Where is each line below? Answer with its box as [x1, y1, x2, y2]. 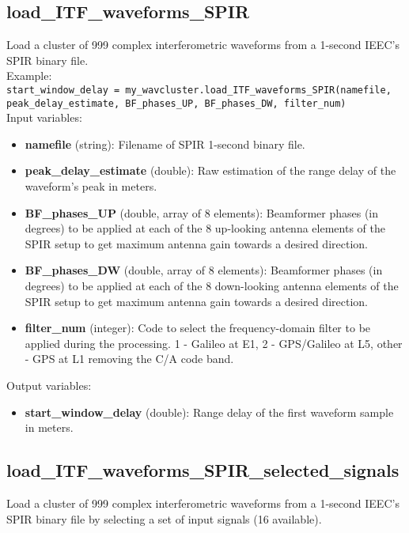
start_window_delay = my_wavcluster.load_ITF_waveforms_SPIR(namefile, [6, 84, 392, 96]
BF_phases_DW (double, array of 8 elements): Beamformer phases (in [25, 262, 383, 278]
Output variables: [6, 377, 92, 394]
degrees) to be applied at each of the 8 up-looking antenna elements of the [25, 220, 385, 236]
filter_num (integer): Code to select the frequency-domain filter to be [25, 319, 371, 336]
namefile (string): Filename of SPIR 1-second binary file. [25, 135, 305, 152]
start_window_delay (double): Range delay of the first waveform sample [25, 403, 394, 420]
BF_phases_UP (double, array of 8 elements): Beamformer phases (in [25, 204, 379, 221]
